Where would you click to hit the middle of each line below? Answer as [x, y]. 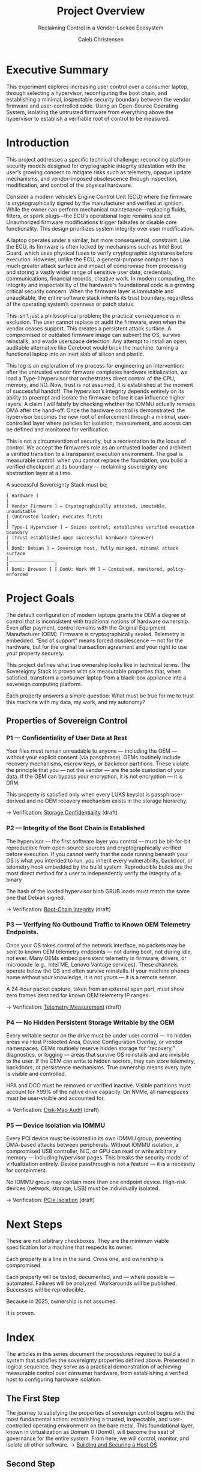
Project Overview [101, 11]
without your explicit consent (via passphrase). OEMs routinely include [94, 758]
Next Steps [34, 1224]
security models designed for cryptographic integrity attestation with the [96, 166]
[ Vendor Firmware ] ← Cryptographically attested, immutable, [87, 506]
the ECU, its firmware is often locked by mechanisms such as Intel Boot [94, 246]
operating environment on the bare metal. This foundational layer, [113, 1426]
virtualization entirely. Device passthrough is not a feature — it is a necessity [101, 1164]
